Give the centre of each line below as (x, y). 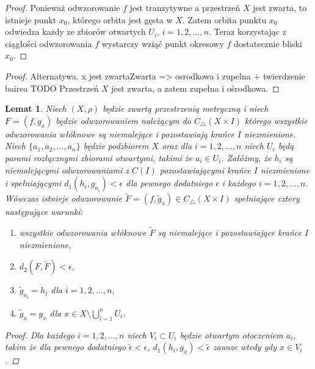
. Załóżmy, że (246, 157)
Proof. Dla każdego (40, 334)
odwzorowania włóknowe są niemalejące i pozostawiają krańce (120, 133)
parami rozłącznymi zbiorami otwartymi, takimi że (99, 157)
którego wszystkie (276, 120)
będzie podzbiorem (116, 146)
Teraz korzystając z (250, 31)
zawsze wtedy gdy (245, 347)
